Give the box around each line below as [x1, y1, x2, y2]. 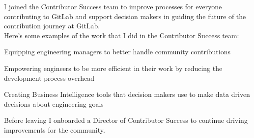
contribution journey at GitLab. [4, 21, 100, 31]
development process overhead [4, 72, 95, 83]
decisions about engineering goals [4, 98, 104, 109]
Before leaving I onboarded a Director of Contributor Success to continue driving [4, 115, 248, 125]
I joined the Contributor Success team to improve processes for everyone [4, 1, 222, 11]
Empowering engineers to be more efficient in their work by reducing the [4, 63, 223, 73]
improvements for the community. [4, 124, 105, 135]
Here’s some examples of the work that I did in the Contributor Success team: [4, 30, 239, 40]
